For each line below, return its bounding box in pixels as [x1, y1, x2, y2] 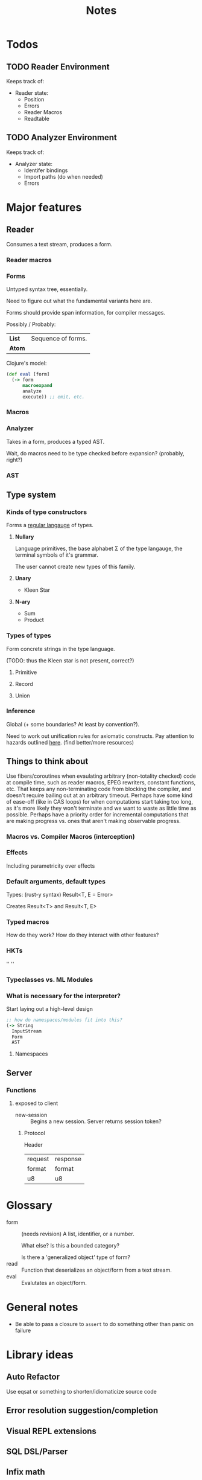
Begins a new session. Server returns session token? [30, 1118, 162, 1125]
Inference [6, 707, 36, 716]
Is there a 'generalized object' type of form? [21, 1254, 131, 1261]
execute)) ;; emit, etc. [22, 394, 85, 400]
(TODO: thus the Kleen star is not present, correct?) [6, 656, 134, 664]
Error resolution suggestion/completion [6, 1405, 159, 1416]
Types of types [6, 632, 51, 640]
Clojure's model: [6, 360, 47, 367]
